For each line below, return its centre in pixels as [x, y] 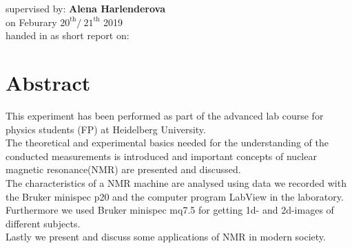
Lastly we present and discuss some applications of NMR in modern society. [166, 237]
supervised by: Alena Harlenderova [85, 9]
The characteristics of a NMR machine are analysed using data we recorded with [176, 183]
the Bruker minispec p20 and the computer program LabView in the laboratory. [175, 196]
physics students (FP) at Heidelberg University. [106, 129]
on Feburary [31, 22]
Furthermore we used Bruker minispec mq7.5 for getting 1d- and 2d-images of [170, 210]
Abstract [48, 83]
